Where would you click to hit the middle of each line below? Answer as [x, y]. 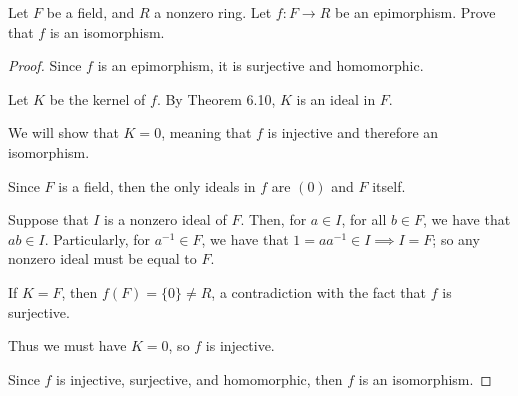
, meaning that [206, 132]
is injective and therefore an [353, 132]
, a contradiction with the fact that [319, 291]
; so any [456, 238]
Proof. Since [45, 65]
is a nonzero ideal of [165, 219]
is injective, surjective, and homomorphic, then [199, 378]
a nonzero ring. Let [213, 12]
